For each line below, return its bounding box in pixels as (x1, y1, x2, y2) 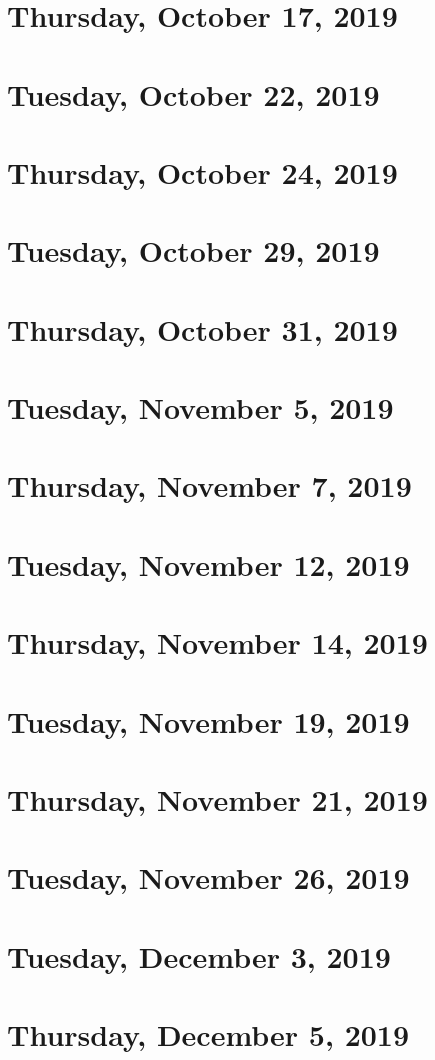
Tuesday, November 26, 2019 (7, 857, 410, 898)
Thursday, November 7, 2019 (7, 465, 412, 506)
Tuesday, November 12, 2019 (7, 543, 410, 584)
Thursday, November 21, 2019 (7, 778, 428, 819)
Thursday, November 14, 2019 (7, 622, 428, 663)
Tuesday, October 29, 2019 (7, 230, 380, 271)
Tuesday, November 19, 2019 (7, 700, 410, 741)
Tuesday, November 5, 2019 (7, 387, 394, 428)
